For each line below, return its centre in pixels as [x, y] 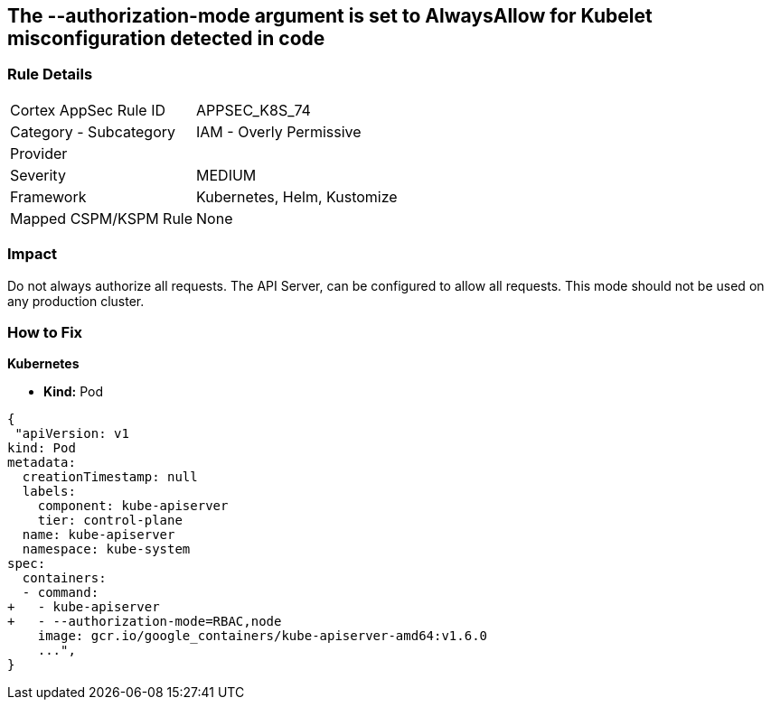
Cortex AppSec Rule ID [88, 110]
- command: [61, 593]
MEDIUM [226, 175]
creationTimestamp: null [110, 477]
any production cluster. [76, 301]
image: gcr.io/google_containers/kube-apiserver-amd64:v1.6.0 [263, 636]
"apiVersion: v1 [72, 434]
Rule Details [50, 74]
